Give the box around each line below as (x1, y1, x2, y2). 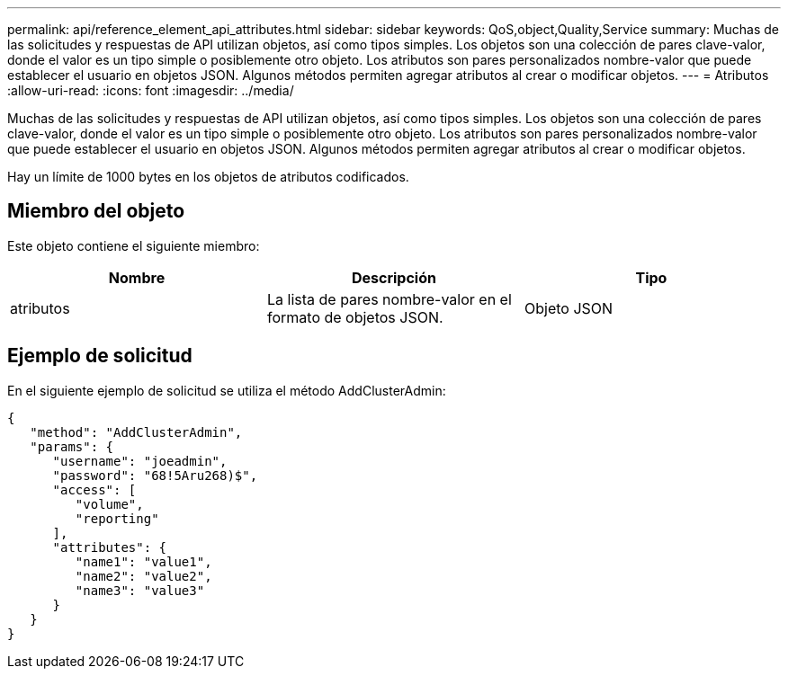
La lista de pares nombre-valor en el (266, 289, 512, 308)
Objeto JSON (524, 298, 613, 317)
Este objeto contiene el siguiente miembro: (7, 237, 260, 253)
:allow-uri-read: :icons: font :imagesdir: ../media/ (7, 83, 294, 98)
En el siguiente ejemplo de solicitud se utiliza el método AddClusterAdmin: (7, 382, 446, 398)
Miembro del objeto (7, 200, 185, 223)
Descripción (351, 268, 436, 287)
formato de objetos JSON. (266, 307, 443, 326)
